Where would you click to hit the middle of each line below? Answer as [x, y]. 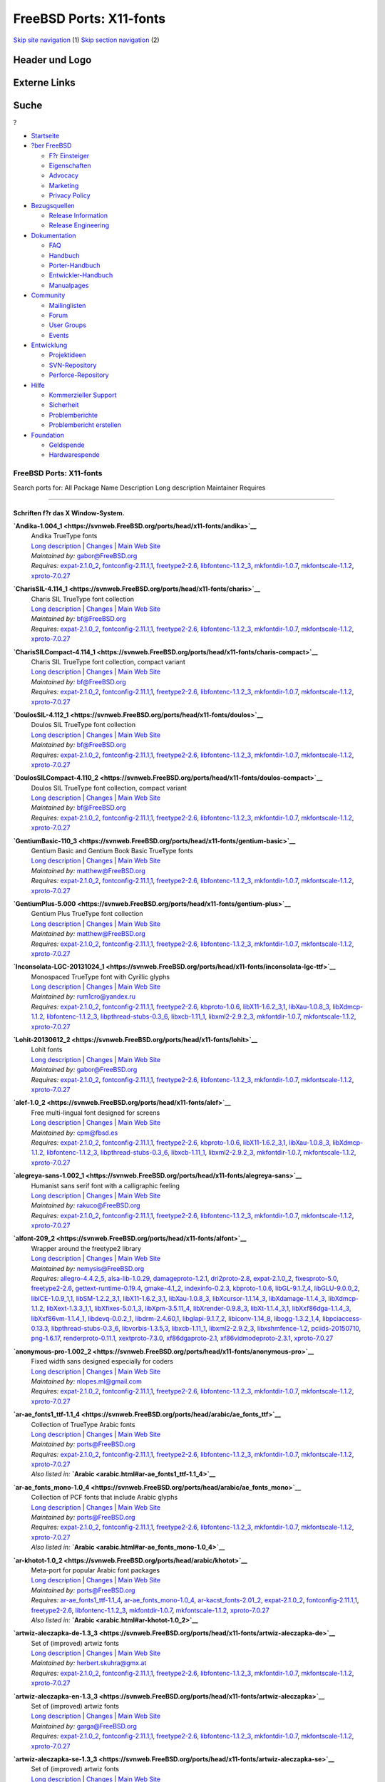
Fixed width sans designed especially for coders [102, 1361]
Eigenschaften [70, 166]
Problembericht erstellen [85, 425]
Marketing [64, 185]
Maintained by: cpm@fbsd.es [75, 1133]
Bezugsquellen [53, 205]
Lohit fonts [47, 1050]
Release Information [78, 215]
